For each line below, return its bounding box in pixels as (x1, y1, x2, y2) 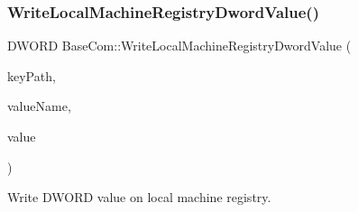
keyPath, (7, 66, 56, 85)
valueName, (7, 97, 71, 115)
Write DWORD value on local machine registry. (7, 188, 271, 207)
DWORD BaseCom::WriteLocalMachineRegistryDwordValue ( (7, 36, 352, 55)
